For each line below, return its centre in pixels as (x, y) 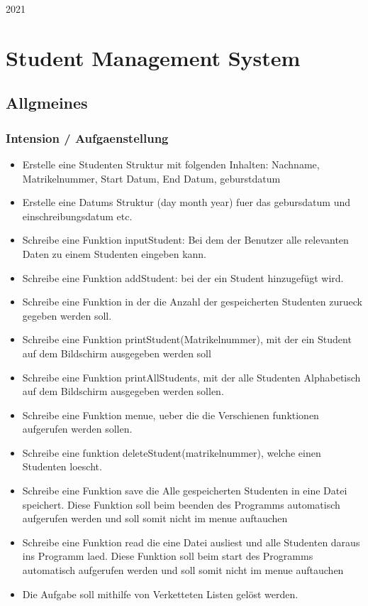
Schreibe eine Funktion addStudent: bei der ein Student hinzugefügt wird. (183, 277)
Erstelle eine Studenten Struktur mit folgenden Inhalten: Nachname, (171, 164)
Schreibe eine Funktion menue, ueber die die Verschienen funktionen (171, 415)
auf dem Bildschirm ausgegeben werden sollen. (123, 391)
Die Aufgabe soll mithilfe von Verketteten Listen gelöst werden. (160, 594)
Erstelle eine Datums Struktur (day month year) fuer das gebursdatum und (186, 202)
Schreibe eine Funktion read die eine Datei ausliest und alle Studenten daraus (191, 542)
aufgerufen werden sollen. (77, 429)
